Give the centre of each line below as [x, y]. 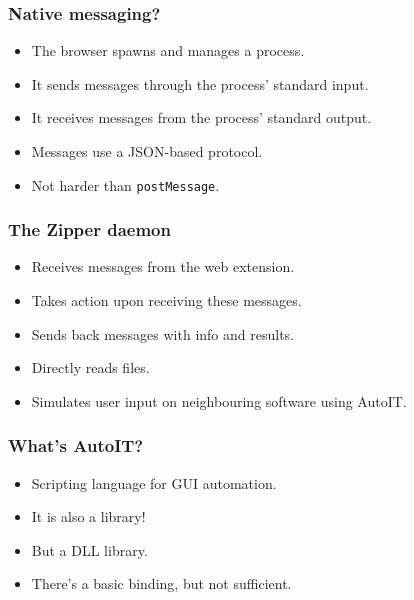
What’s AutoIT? [76, 445]
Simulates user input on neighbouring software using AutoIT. [219, 400]
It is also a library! [88, 516]
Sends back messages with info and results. [163, 333]
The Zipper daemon [89, 229]
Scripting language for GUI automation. [154, 482]
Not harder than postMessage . [125, 184]
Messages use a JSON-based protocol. [147, 151]
